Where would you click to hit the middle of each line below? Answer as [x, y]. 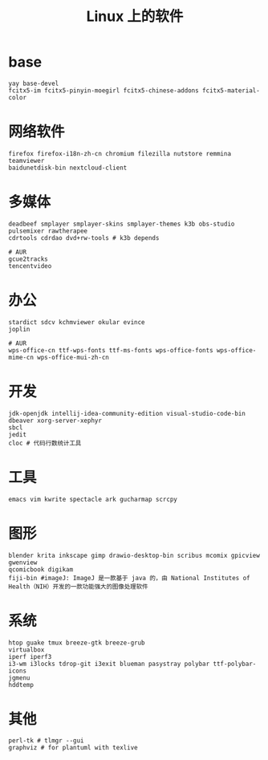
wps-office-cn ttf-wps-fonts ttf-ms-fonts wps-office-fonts [111, 350]
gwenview [23, 563]
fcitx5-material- [231, 90]
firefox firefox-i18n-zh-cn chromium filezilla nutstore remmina [120, 153]
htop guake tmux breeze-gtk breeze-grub [77, 643]
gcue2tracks [28, 259]
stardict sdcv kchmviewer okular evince [77, 322]
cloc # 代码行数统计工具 [45, 443]
